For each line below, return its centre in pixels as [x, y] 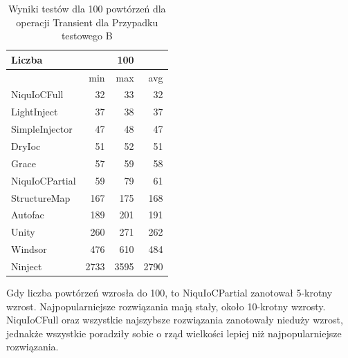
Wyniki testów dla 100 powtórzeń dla [87, 8]
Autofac [28, 215]
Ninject [27, 266]
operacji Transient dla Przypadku [87, 22]
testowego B [87, 36]
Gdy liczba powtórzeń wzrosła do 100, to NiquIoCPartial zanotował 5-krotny [170, 292]
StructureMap [41, 197]
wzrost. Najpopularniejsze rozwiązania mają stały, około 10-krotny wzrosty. [166, 306]
